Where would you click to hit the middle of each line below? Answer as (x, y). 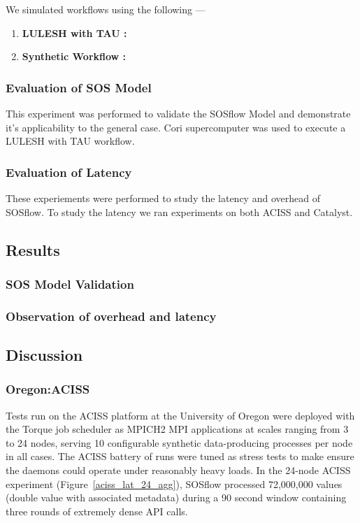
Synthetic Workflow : (74, 56)
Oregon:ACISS (48, 389)
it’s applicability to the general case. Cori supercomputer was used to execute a (176, 127)
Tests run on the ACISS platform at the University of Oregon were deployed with (180, 415)
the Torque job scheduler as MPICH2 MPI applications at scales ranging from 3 (177, 429)
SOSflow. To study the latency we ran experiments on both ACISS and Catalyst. (179, 212)
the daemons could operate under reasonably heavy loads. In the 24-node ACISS (178, 470)
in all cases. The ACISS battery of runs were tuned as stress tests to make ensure (180, 456)
